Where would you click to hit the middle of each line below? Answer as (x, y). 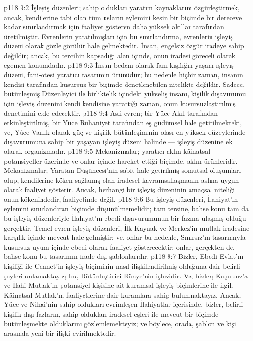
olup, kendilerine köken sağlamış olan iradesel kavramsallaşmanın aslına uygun (122, 180)
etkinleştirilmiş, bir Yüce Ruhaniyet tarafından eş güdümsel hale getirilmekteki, (123, 122)
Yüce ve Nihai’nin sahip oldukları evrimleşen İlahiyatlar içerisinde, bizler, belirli (124, 304)
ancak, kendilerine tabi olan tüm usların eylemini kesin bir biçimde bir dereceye (123, 17)
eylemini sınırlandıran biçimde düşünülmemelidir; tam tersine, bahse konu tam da (126, 208)
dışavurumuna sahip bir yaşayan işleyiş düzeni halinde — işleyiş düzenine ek (118, 141)
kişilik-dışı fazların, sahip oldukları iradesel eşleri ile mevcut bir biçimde (111, 314)
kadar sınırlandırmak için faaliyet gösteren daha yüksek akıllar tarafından (114, 27)
